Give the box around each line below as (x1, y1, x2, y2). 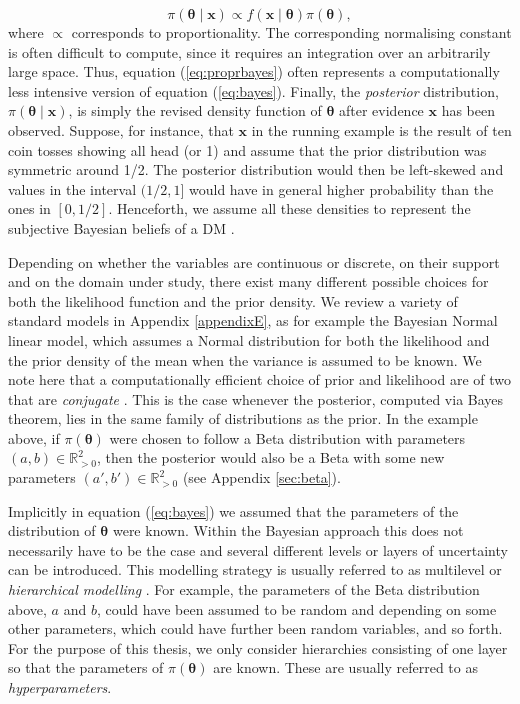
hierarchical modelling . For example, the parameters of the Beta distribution (8, 579, 480, 600)
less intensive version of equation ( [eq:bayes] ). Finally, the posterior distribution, (8, 80, 499, 101)
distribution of (8, 520, 96, 541)
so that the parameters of (8, 657, 164, 678)
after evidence (339, 100, 424, 121)
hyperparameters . (8, 677, 112, 697)
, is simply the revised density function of (68, 100, 322, 121)
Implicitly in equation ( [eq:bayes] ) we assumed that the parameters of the (8, 500, 459, 521)
